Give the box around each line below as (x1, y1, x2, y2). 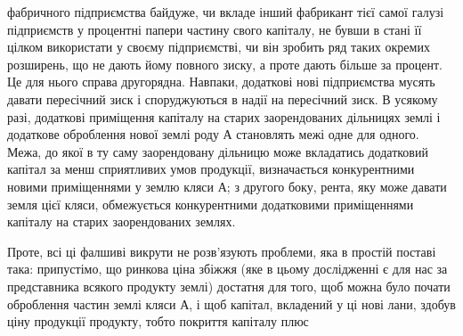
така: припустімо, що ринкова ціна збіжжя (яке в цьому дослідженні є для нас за (7, 259, 448, 278)
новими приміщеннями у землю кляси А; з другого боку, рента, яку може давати (7, 176, 447, 195)
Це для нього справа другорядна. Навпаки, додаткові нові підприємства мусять (7, 72, 435, 91)
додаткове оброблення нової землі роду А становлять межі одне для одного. (7, 125, 419, 143)
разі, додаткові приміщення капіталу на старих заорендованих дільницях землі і (7, 107, 441, 126)
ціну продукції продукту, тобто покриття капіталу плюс (7, 312, 309, 331)
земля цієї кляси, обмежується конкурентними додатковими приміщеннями (7, 194, 414, 213)
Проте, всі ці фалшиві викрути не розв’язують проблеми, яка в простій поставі (7, 242, 436, 260)
